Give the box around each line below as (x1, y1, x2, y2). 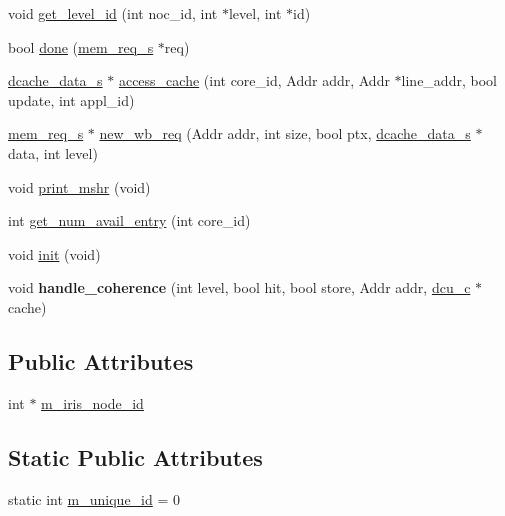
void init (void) (8, 243, 101, 264)
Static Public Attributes (8, 441, 263, 472)
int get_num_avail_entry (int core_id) (8, 210, 251, 231)
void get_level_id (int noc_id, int (8, 3, 218, 23)
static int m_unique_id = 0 (8, 488, 180, 509)
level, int (228, 3, 282, 23)
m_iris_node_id (41, 392, 144, 413)
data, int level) (8, 142, 98, 163)
